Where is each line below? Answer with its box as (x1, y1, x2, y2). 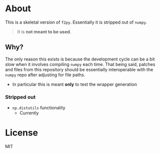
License (5, 127, 38, 138)
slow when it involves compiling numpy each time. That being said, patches (5, 61, 156, 67)
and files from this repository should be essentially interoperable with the (5, 66, 154, 72)
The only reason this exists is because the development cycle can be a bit (5, 56, 155, 62)
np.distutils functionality (12, 105, 65, 111)
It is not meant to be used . (17, 29, 71, 34)
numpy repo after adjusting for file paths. (5, 72, 85, 78)
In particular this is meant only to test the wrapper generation (12, 81, 137, 87)
